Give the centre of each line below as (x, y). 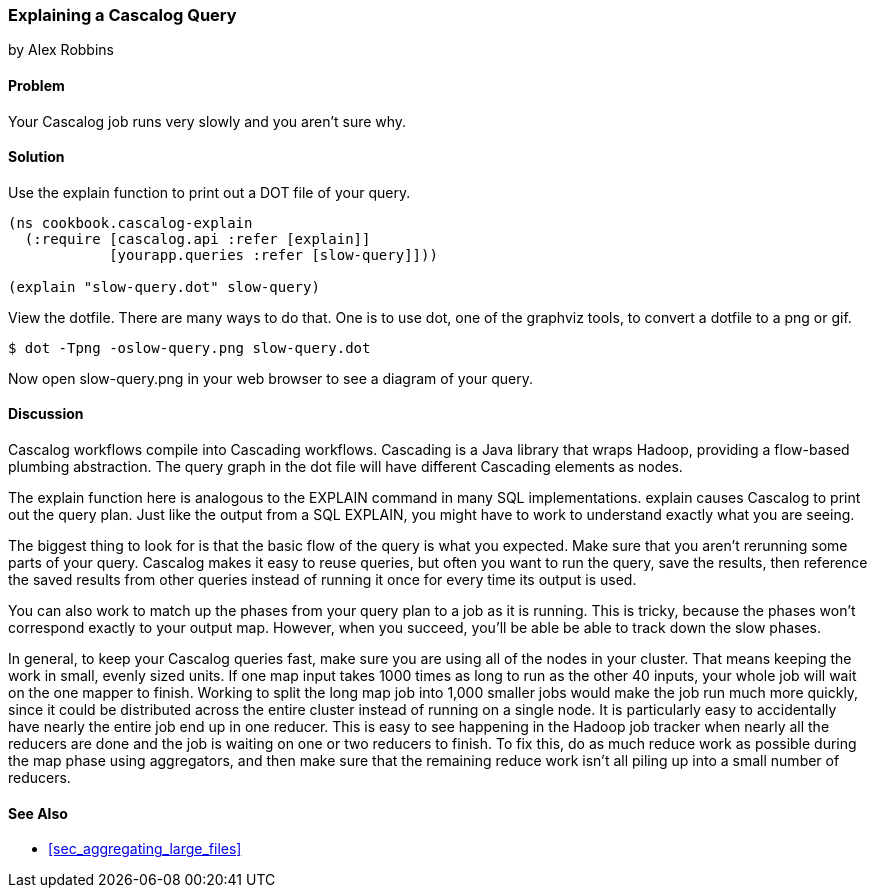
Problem (36, 85)
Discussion (46, 414)
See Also (38, 813)
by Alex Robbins (61, 50)
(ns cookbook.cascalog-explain (130, 222)
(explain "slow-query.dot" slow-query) (164, 286)
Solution (36, 157)
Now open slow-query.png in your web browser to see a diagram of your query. (271, 378)
